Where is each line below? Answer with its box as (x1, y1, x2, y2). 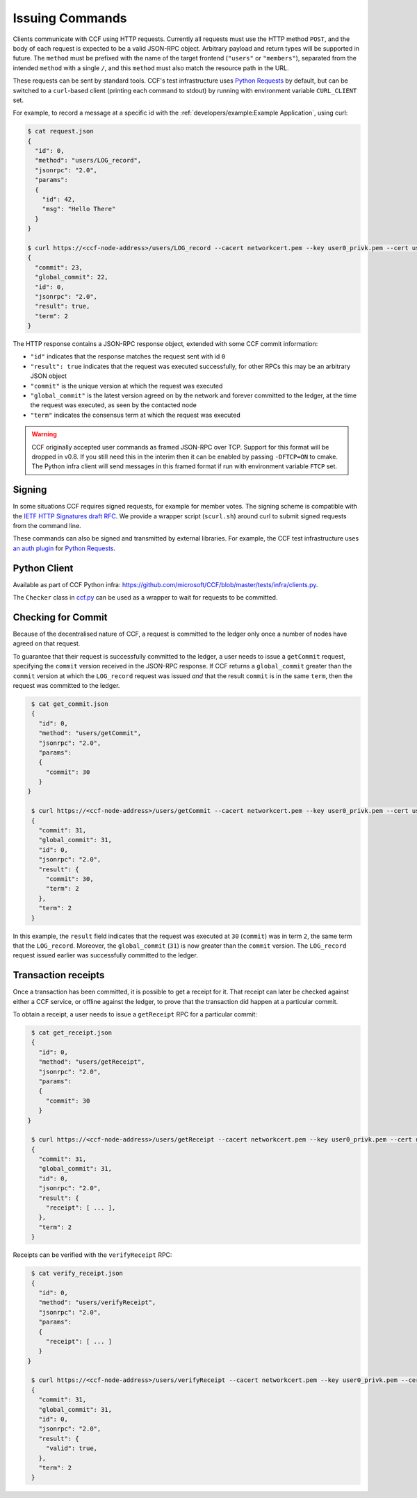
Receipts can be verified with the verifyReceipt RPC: (13, 1251, 172, 1259)
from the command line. (13, 522, 81, 530)
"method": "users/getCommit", (38, 730, 142, 737)
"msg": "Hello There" (42, 205, 116, 213)
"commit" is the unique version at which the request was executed (30, 381, 223, 390)
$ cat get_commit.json (31, 700, 109, 708)
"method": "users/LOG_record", (35, 156, 142, 165)
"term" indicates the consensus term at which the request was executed (30, 411, 241, 419)
